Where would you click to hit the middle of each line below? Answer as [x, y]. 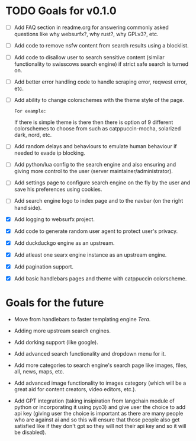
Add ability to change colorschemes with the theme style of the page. [99, 100]
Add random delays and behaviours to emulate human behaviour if [95, 146]
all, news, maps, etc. [39, 371]
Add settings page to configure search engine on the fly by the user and [102, 183]
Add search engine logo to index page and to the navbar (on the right [99, 201]
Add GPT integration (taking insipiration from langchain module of [94, 401]
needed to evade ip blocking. [49, 153]
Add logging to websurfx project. [54, 219]
